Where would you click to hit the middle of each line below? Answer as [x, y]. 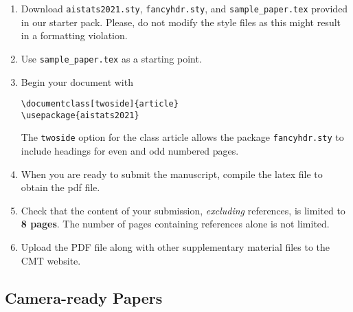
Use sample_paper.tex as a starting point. [111, 58]
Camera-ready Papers [84, 297]
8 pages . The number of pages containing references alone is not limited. [175, 224]
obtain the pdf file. [60, 187]
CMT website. [51, 260]
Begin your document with [77, 81]
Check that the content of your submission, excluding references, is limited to [183, 210]
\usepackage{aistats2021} [80, 115]
